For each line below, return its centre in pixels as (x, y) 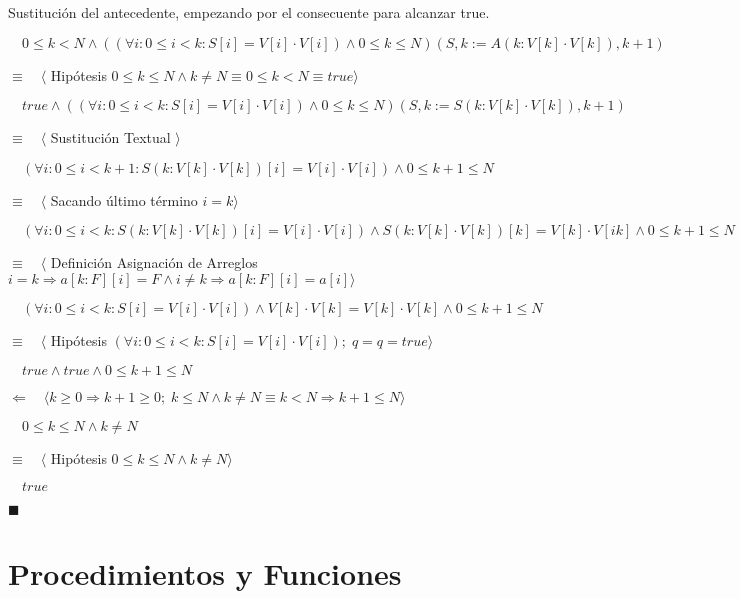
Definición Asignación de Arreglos (154, 262)
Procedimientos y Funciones (205, 573)
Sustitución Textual (110, 137)
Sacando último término (124, 199)
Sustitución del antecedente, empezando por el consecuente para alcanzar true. (249, 12)
